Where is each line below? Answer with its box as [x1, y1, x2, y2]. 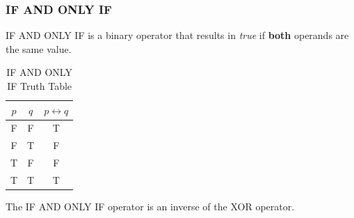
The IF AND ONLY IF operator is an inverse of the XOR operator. [6, 199, 295, 214]
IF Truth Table [7, 79, 72, 93]
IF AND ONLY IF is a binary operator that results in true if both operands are [6, 28, 349, 42]
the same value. [6, 41, 72, 56]
